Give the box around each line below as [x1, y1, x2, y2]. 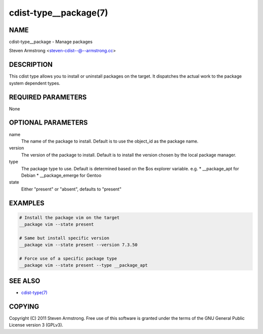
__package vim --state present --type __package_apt [19, 263, 148, 268]
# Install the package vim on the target [19, 215, 120, 220]
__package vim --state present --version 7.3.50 [19, 242, 138, 248]
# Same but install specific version [19, 235, 110, 241]
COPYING [9, 302, 39, 311]
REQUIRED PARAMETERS [9, 93, 87, 101]
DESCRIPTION [9, 61, 53, 69]
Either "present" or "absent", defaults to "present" [21, 186, 122, 192]
